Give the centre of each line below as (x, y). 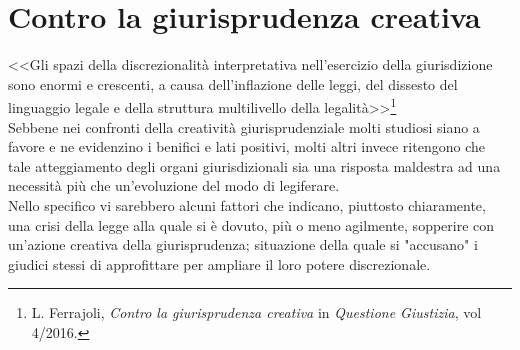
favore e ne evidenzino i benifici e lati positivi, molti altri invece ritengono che (246, 146)
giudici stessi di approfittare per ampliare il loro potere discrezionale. (219, 263)
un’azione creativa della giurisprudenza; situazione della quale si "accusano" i (243, 244)
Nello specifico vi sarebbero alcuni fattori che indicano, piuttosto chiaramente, (247, 204)
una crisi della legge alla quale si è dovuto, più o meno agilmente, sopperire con (251, 224)
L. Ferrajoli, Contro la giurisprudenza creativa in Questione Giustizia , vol (256, 312)
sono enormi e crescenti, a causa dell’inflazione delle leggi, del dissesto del (233, 83)
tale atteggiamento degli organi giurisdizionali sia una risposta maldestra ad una (254, 165)
